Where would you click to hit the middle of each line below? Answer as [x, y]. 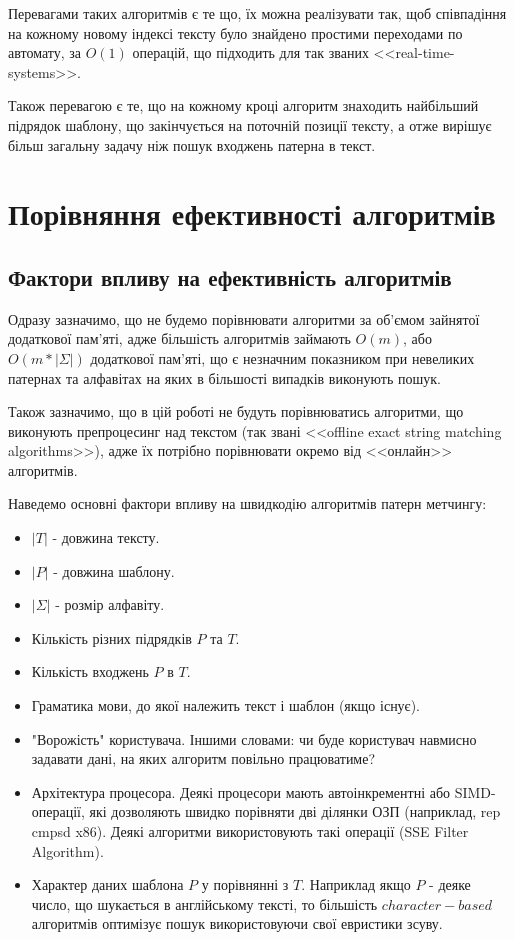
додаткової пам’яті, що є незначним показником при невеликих [282, 357]
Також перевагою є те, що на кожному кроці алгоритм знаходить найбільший [243, 105]
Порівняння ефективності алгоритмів [252, 213]
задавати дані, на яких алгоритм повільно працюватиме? [203, 758]
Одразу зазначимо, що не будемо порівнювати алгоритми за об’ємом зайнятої [244, 318]
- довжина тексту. [106, 537]
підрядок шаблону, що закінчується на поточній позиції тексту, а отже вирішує [250, 124]
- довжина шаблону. [114, 570]
